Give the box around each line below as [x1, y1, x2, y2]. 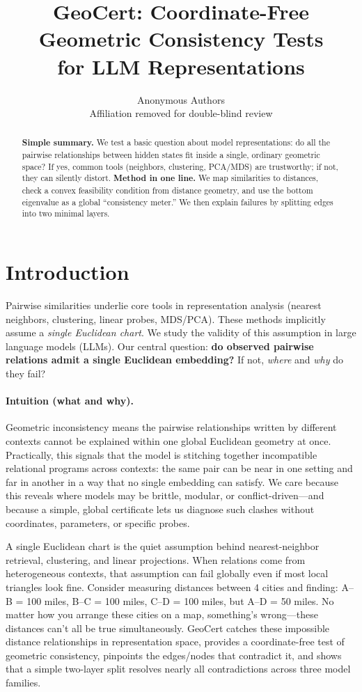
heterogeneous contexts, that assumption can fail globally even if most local [6, 566, 329, 581]
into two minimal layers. [22, 207, 110, 219]
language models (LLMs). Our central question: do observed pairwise [6, 338, 314, 353]
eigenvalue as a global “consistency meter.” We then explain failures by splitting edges [22, 196, 333, 207]
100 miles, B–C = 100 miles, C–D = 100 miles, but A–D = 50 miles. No [26, 593, 334, 608]
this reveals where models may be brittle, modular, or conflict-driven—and [6, 488, 324, 503]
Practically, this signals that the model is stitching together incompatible [6, 447, 317, 462]
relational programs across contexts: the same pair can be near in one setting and [6, 461, 353, 475]
